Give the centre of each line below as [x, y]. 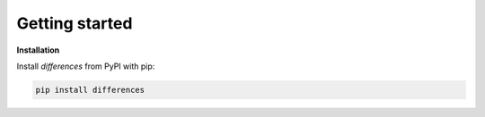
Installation [38, 50]
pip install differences [90, 90]
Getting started [75, 23]
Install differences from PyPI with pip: [86, 66]
